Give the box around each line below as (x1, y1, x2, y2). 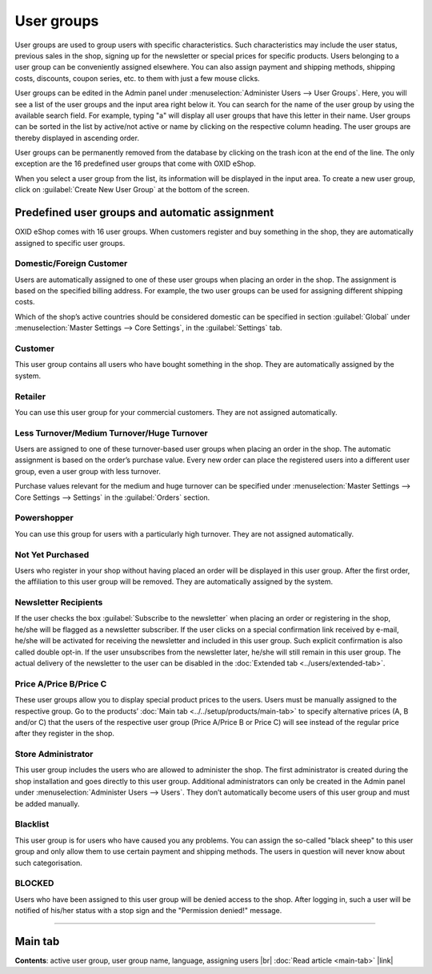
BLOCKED (14, 878, 54, 889)
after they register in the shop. (14, 729, 115, 739)
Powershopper (14, 513, 74, 524)
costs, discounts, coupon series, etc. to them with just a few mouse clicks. (14, 73, 260, 83)
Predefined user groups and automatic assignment (14, 206, 274, 219)
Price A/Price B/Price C (14, 678, 107, 689)
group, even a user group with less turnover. (14, 466, 162, 476)
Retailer (14, 391, 46, 402)
